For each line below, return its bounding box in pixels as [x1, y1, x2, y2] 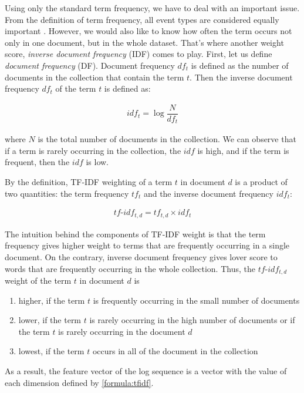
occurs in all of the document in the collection [92, 345, 258, 357]
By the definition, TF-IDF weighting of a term [5, 176, 173, 188]
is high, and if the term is [197, 144, 289, 156]
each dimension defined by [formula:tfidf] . [5, 376, 154, 388]
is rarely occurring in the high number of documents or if [89, 314, 295, 326]
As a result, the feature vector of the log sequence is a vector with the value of [5, 364, 287, 377]
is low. [86, 156, 109, 168]
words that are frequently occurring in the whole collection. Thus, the [5, 262, 255, 274]
